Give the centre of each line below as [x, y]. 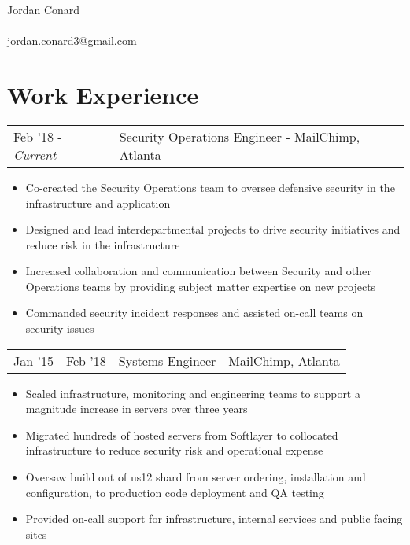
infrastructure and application [98, 203]
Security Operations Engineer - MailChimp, [240, 136]
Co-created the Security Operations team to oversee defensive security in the [210, 187]
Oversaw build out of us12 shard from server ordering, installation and [196, 477]
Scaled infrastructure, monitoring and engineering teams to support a [193, 393]
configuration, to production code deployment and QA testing [175, 492]
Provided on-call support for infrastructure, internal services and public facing [214, 519]
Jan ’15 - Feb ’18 [60, 360]
